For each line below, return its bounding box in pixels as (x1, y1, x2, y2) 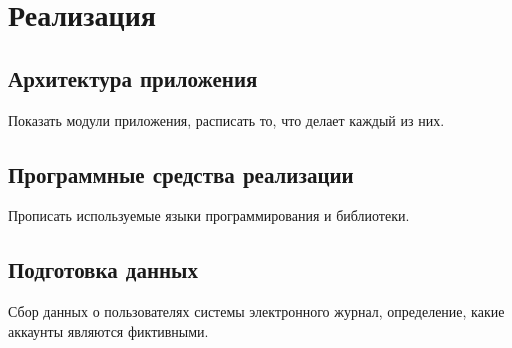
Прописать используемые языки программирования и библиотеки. (8, 205, 410, 226)
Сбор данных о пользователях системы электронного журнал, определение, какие (8, 301, 505, 322)
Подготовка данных (8, 254, 198, 285)
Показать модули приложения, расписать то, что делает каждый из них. (8, 109, 445, 130)
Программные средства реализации (8, 158, 354, 189)
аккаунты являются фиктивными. (8, 320, 209, 341)
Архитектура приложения (8, 62, 258, 93)
